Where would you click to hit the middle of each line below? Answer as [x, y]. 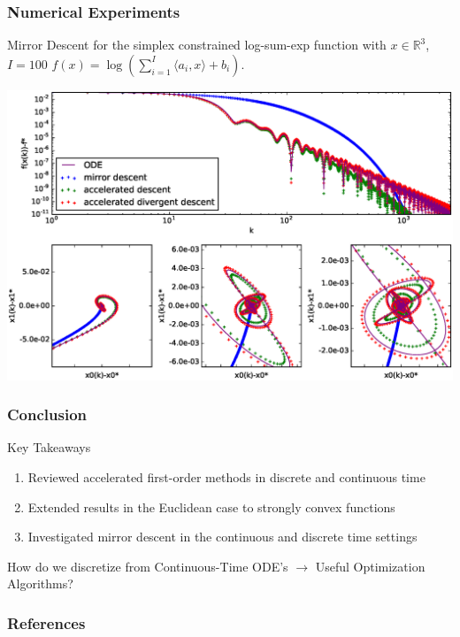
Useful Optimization [370, 566]
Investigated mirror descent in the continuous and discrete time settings [222, 537]
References [46, 622]
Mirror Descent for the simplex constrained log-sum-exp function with [197, 45]
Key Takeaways [49, 447]
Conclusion [47, 414]
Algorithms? [40, 583]
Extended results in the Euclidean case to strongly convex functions [211, 507]
